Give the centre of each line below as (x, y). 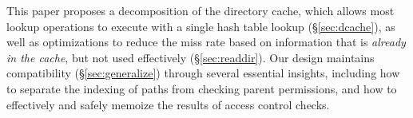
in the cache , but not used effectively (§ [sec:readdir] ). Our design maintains (191, 57)
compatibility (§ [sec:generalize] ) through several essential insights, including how (203, 73)
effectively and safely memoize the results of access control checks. (168, 104)
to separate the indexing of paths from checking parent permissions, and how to (202, 88)
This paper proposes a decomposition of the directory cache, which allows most (201, 10)
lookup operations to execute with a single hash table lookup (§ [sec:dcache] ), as (201, 26)
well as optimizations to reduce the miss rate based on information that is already (206, 42)
